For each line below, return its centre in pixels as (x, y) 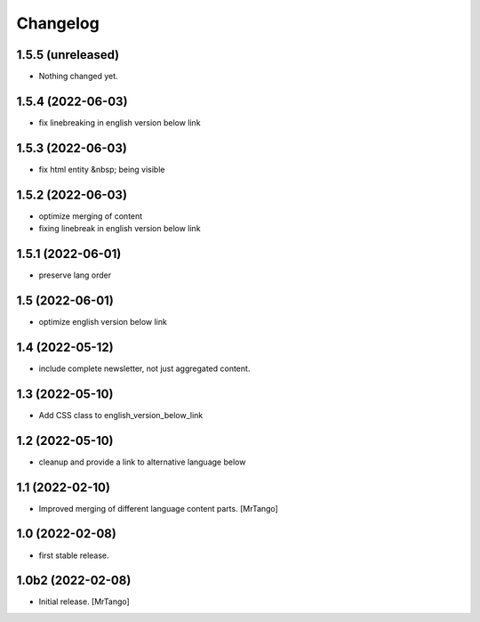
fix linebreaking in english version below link (120, 122)
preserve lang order (75, 275)
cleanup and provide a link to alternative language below (142, 462)
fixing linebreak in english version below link (120, 229)
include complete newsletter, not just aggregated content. (144, 368)
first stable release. (74, 555)
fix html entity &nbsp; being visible (102, 169)
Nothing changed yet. (79, 77)
